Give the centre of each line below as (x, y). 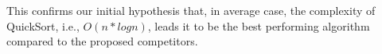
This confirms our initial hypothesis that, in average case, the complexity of (191, 10)
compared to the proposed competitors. (102, 41)
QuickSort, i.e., (43, 25)
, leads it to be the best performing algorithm (259, 25)
